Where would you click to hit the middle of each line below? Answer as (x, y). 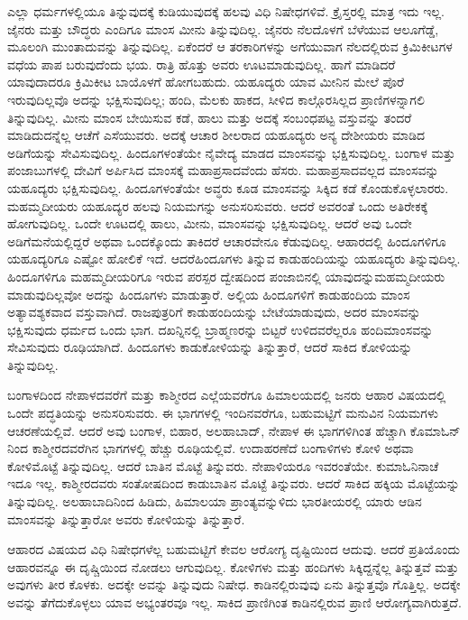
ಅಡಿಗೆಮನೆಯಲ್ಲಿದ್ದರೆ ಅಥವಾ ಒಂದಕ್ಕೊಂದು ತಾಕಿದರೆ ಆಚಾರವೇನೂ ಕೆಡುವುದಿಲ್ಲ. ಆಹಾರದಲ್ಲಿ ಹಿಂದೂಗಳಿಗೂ (227, 241)
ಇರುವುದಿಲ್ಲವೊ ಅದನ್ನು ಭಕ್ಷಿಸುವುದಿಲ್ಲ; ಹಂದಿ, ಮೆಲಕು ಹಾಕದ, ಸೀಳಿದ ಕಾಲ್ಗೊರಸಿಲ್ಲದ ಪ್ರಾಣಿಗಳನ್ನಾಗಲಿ (216, 99)
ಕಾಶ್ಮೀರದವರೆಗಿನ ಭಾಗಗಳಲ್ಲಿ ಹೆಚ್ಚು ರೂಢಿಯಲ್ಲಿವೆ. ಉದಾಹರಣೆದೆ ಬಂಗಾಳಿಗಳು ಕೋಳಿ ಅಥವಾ (223, 448)
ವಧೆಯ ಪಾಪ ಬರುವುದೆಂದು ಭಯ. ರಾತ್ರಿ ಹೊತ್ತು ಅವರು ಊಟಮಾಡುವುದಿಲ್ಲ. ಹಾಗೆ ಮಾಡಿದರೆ (202, 64)
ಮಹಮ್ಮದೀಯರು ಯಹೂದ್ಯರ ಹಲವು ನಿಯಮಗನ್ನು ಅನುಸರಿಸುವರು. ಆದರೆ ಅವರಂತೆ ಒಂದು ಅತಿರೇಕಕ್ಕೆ (218, 205)
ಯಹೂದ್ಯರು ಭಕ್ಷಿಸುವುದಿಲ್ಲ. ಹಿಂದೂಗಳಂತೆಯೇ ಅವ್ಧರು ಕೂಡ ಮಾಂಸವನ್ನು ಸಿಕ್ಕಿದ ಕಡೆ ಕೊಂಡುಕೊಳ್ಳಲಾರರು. (228, 187)
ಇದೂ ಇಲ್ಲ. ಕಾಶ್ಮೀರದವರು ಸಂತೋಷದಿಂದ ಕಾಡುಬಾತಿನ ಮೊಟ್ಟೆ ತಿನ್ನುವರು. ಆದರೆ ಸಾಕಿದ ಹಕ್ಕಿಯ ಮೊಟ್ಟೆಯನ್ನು (234, 483)
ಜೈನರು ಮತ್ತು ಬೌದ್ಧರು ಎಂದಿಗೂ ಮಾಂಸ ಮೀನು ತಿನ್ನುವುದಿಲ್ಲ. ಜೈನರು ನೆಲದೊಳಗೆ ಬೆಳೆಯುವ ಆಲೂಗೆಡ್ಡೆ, (223, 28)
